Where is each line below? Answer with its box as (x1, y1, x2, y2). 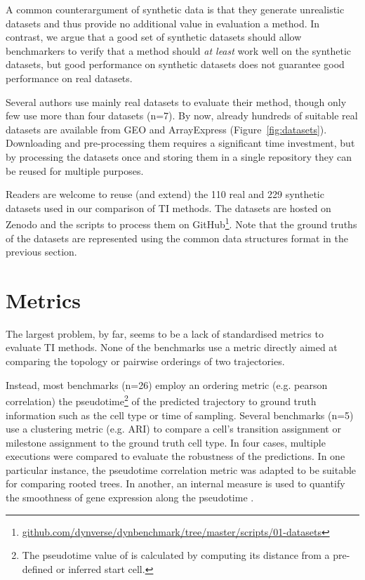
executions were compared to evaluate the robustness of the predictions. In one (6, 449, 345, 463)
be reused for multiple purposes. (6, 163, 144, 178)
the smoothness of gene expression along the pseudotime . (6, 490, 254, 505)
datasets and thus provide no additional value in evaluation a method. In (6, 15, 320, 30)
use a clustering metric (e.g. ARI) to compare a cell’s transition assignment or (6, 421, 341, 436)
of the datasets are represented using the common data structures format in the (6, 230, 348, 245)
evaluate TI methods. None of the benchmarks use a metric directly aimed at (6, 340, 338, 355)
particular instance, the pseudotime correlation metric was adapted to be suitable (6, 462, 357, 477)
